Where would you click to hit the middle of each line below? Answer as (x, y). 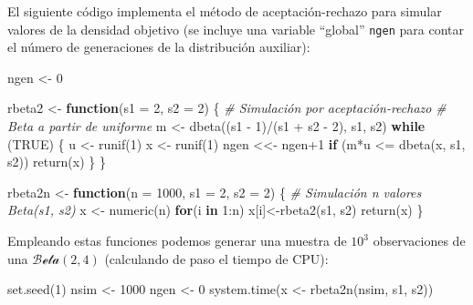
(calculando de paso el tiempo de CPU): (216, 258)
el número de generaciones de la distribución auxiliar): (159, 47)
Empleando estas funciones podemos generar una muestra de (177, 240)
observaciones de (419, 240)
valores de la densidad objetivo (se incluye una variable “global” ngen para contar (236, 29)
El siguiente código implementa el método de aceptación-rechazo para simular (225, 11)
